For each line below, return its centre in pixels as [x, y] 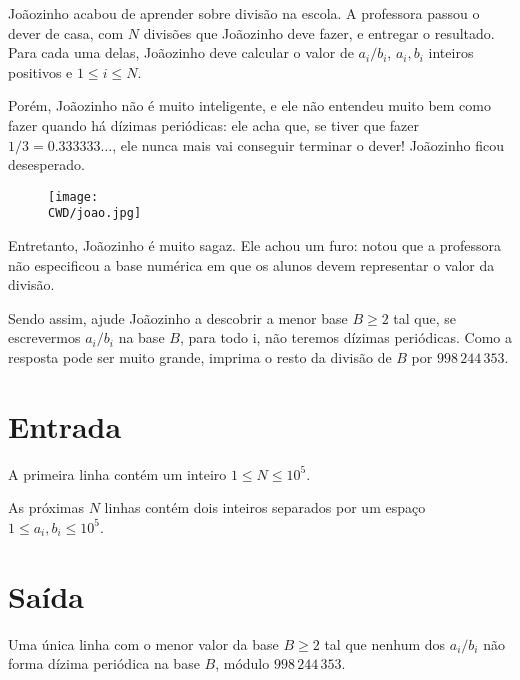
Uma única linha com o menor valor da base [143, 643]
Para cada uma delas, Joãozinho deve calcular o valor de [181, 52]
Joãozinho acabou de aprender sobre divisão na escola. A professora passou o [244, 13]
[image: [73, 196]
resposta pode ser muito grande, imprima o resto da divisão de [200, 357]
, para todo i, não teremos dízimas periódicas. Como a [345, 337]
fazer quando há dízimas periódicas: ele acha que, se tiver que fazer [214, 124]
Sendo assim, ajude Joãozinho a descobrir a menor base [178, 317]
